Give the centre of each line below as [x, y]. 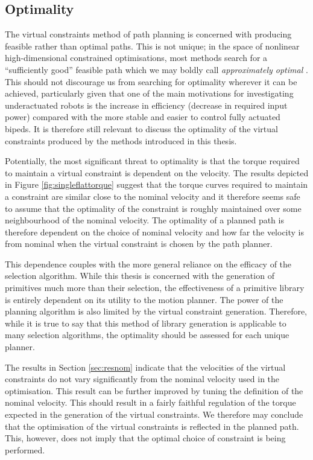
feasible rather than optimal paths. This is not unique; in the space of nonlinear [152, 46]
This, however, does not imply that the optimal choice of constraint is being [145, 438]
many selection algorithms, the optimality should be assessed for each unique [147, 335]
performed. [25, 449]
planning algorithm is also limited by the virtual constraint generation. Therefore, [156, 311]
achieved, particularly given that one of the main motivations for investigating [149, 93]
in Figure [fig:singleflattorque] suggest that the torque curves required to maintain [156, 184]
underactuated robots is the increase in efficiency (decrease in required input [146, 105]
